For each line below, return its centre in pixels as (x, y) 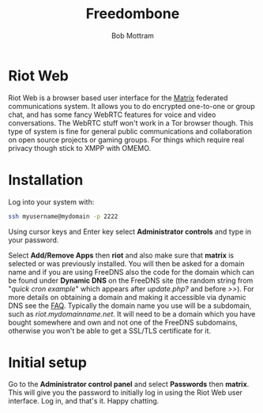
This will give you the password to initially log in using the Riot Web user (126, 392)
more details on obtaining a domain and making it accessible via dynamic (127, 297)
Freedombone (133, 14)
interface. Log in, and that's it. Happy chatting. (84, 401)
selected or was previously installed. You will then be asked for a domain (126, 263)
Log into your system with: (51, 201)
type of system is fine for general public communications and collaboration (130, 131)
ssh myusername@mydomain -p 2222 (63, 216)
